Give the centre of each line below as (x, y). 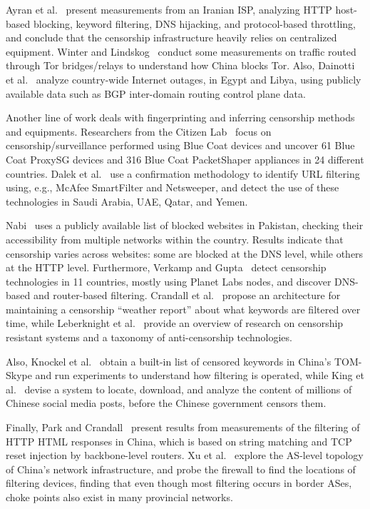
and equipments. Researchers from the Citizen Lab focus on (139, 131)
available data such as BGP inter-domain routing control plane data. (156, 93)
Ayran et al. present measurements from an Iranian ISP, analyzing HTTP (169, 9)
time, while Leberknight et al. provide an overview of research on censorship (175, 323)
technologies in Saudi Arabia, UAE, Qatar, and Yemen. (127, 201)
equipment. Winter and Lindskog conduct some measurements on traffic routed (181, 51)
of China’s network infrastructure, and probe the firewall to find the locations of (181, 469)
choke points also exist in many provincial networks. (119, 497)
